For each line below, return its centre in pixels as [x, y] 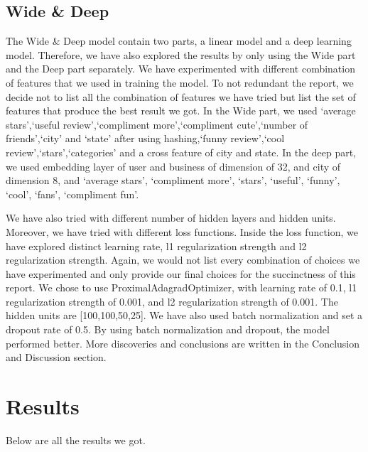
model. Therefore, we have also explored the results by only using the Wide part [181, 54]
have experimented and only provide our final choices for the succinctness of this [181, 273]
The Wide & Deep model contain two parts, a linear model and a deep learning [179, 41]
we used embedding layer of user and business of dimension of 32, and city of [173, 166]
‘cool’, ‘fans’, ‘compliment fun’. [72, 194]
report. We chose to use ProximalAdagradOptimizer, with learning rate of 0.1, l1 [182, 287]
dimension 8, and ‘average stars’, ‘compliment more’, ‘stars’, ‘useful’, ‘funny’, [173, 180]
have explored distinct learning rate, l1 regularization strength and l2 [156, 246]
